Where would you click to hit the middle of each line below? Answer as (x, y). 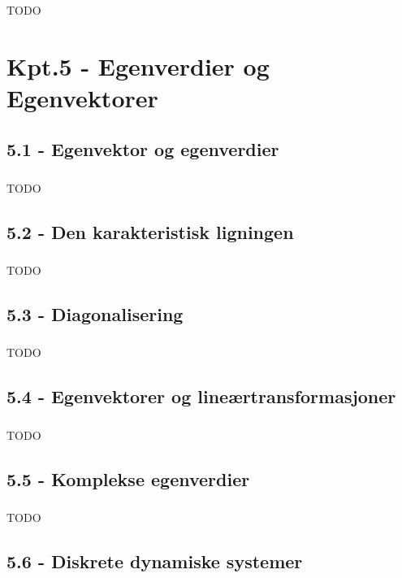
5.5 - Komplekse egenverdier (128, 478)
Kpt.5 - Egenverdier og (138, 65)
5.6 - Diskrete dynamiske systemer (155, 561)
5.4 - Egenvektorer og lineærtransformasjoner (201, 396)
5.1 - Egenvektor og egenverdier (143, 149)
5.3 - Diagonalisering (95, 314)
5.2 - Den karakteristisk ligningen (150, 231)
